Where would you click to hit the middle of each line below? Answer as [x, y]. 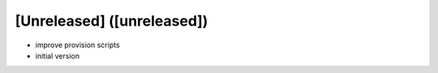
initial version [58, 55]
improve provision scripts [78, 45]
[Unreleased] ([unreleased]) [112, 21]
